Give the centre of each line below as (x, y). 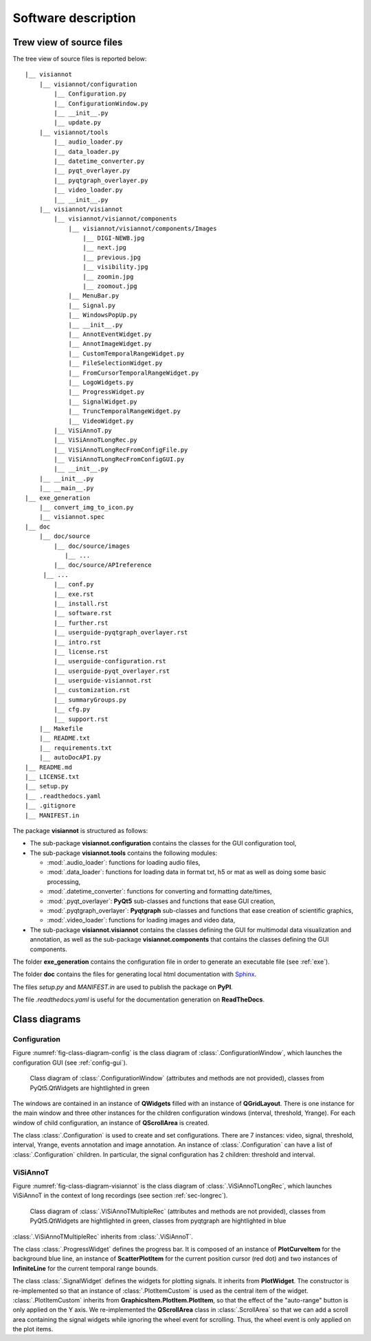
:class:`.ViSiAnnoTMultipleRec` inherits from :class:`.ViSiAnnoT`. (103, 1237)
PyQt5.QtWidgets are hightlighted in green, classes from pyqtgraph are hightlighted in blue (158, 1221)
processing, (64, 882)
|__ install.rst (81, 603)
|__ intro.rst (78, 642)
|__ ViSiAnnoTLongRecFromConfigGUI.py (119, 459)
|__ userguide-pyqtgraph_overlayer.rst (121, 633)
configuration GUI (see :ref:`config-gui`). (70, 1063)
